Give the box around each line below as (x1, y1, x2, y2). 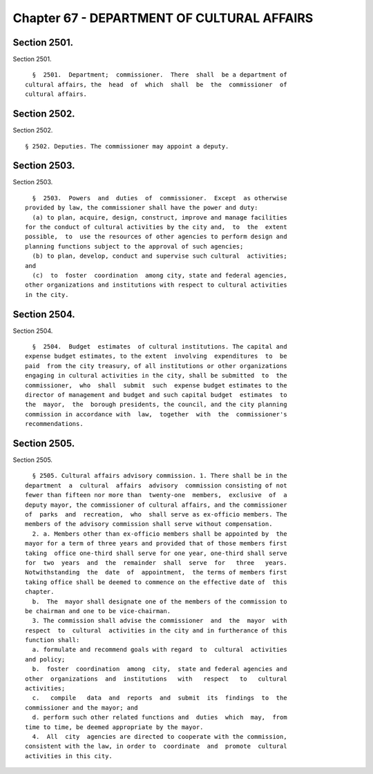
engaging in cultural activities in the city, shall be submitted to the (25, 371, 287, 380)
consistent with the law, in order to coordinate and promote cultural (25, 742, 287, 751)
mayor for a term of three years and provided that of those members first (25, 539, 287, 548)
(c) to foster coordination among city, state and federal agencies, (32, 271, 287, 279)
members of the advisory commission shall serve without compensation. (25, 520, 273, 528)
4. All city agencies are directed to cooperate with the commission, (32, 733, 287, 740)
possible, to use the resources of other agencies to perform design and (25, 233, 287, 241)
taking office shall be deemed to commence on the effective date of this (25, 578, 287, 586)
